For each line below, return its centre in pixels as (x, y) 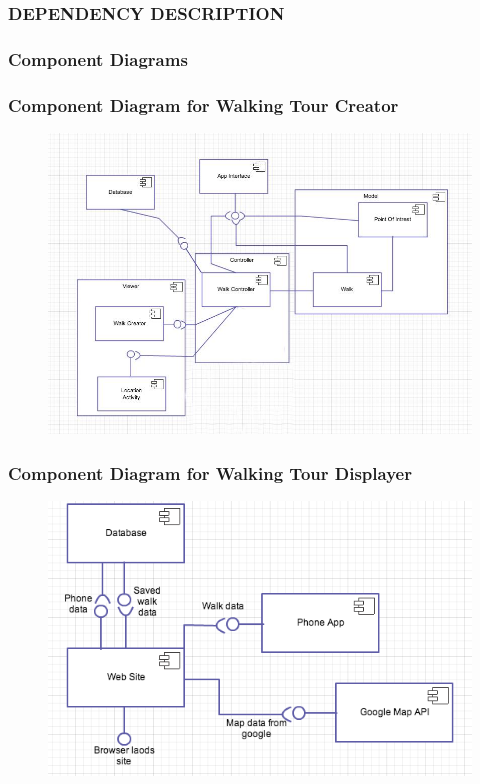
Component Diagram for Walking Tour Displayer (210, 472)
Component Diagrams (98, 58)
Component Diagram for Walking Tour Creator (203, 104)
